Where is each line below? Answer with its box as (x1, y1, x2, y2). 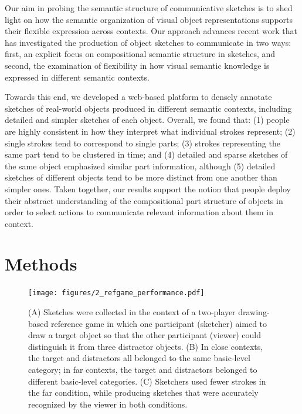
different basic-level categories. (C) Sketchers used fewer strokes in (28, 375, 266, 387)
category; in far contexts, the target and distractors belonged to (28, 363, 257, 376)
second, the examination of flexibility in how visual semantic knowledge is (5, 59, 270, 71)
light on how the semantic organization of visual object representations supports (5, 13, 293, 25)
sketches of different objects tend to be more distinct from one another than (5, 171, 277, 183)
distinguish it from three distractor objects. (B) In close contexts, (28, 340, 263, 352)
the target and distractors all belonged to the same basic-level (28, 352, 250, 364)
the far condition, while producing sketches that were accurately (28, 386, 259, 399)
